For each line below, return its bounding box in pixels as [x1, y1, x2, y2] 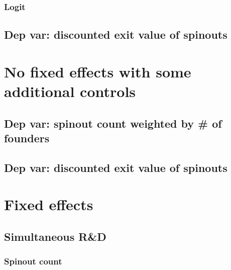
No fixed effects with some [4, 61, 191, 81]
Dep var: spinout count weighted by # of [4, 115, 222, 131]
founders [4, 130, 50, 145]
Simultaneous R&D [4, 228, 106, 244]
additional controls [4, 81, 136, 101]
